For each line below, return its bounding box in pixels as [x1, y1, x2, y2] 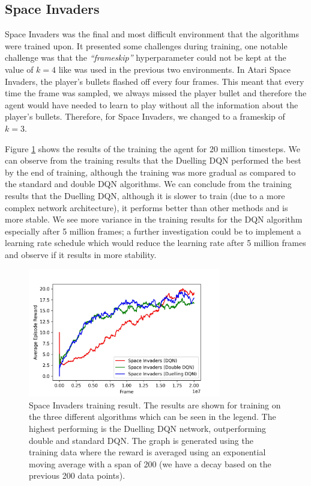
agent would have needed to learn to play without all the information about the [5, 98, 298, 111]
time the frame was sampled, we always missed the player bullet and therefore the [5, 87, 307, 99]
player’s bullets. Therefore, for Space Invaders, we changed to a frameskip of [5, 110, 285, 123]
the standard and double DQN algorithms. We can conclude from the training [5, 177, 292, 190]
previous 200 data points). [29, 469, 125, 482]
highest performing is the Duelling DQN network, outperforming [29, 422, 267, 435]
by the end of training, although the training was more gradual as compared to [5, 165, 296, 178]
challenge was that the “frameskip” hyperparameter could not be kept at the [5, 51, 286, 64]
